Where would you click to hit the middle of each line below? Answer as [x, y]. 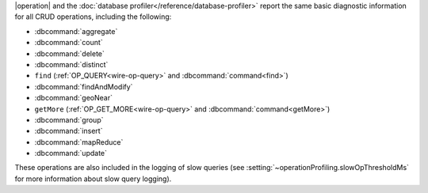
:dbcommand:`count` [69, 43]
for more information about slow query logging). [93, 179]
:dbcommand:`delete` [69, 53]
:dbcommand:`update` [71, 153]
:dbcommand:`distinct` [71, 64]
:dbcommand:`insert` [69, 131]
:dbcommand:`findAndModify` [84, 86]
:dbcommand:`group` [69, 119]
